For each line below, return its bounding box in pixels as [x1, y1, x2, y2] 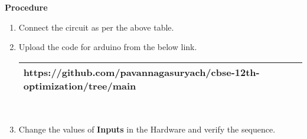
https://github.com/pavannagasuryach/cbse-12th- [23, 65, 260, 79]
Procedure [5, 1, 48, 13]
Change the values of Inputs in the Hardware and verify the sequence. [18, 123, 276, 135]
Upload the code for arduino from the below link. [18, 41, 197, 53]
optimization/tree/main [23, 78, 136, 92]
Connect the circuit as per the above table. [18, 21, 174, 33]
